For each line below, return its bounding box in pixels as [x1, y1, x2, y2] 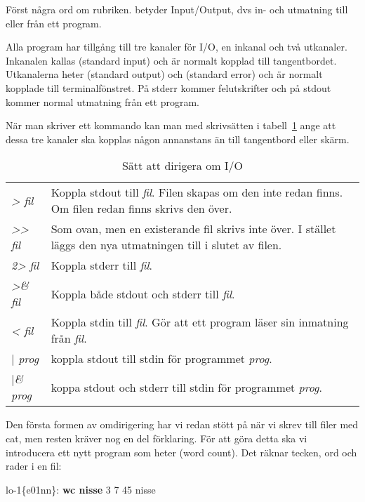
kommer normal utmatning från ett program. [6, 94, 199, 109]
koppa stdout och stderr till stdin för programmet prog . [51, 378, 322, 395]
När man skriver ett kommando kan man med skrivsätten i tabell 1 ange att [6, 118, 336, 133]
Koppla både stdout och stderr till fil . [51, 285, 235, 302]
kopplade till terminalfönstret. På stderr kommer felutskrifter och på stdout [6, 80, 331, 95]
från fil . [51, 330, 87, 347]
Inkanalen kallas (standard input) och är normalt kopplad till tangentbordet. [6, 53, 337, 67]
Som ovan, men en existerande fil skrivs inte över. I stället [51, 220, 336, 237]
